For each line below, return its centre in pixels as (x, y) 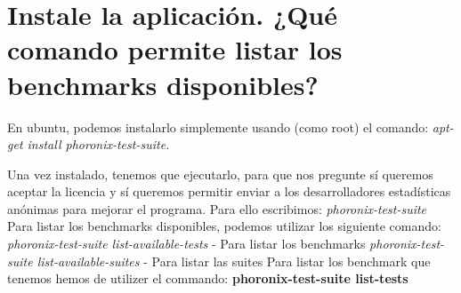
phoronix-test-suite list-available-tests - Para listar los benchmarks (186, 244)
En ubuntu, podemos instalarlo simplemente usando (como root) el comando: (218, 127)
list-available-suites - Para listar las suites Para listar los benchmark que (234, 261)
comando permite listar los (175, 49)
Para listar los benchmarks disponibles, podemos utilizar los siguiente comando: (224, 226)
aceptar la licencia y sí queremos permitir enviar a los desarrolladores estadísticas (229, 191)
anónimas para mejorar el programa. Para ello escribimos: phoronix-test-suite (217, 208)
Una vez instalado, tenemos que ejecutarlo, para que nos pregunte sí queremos (220, 174)
